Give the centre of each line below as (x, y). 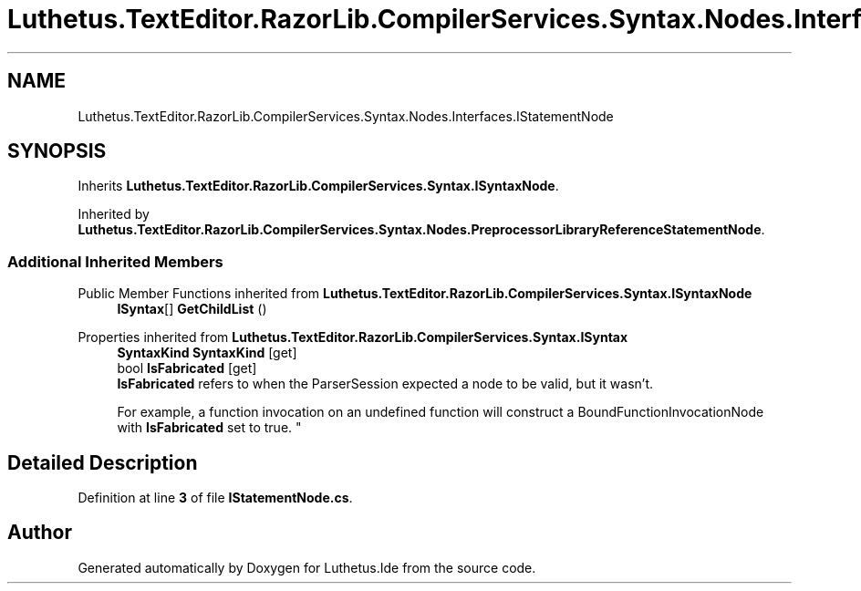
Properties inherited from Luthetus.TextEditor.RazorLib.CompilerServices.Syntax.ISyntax (353, 337)
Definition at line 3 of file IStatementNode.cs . (215, 498)
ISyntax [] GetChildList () (192, 309)
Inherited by (114, 214)
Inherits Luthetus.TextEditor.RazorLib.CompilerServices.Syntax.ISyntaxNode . (318, 186)
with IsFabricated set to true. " (209, 428)
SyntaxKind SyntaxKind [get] (207, 353)
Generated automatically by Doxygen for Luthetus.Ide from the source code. (307, 567)
